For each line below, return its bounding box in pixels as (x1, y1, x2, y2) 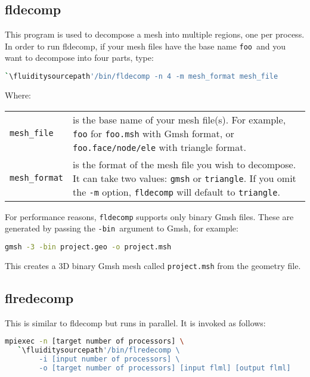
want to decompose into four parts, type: (5, 51, 154, 64)
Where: (5, 88, 31, 101)
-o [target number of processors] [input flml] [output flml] (39, 363, 291, 372)
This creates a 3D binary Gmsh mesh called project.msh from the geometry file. (5, 259, 301, 271)
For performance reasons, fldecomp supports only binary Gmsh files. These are (5, 210, 294, 223)
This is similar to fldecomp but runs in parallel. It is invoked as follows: (5, 316, 266, 329)
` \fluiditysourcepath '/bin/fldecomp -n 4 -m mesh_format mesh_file (5, 72, 278, 81)
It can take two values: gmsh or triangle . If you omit (73, 171, 296, 185)
